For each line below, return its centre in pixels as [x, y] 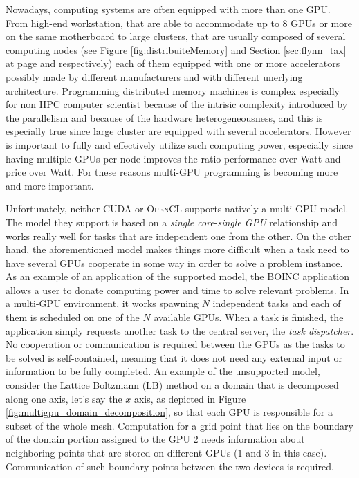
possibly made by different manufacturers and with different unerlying [154, 76]
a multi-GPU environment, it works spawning [102, 303]
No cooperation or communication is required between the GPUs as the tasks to [175, 344]
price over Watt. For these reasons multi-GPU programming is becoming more [172, 172]
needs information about [253, 439]
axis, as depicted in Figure [190, 398]
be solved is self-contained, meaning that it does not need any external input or [174, 357]
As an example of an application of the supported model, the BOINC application [178, 276]
